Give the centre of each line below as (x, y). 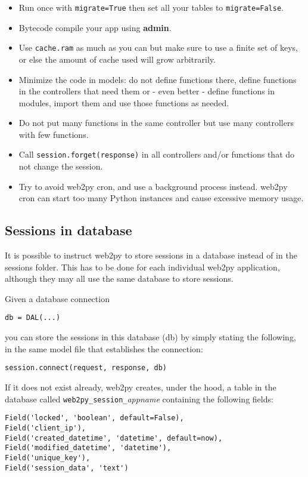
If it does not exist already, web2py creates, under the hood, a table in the (141, 387)
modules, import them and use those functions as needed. (124, 102)
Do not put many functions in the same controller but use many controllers (156, 123)
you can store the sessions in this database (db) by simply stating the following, (150, 337)
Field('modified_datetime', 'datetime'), (88, 448)
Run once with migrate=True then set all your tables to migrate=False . (151, 7)
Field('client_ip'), (46, 428)
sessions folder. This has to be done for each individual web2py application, (142, 267)
